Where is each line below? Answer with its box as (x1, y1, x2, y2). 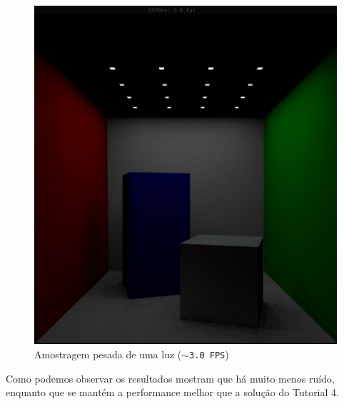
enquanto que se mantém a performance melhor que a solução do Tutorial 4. (6, 385, 339, 400)
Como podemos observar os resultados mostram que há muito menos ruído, (6, 370, 335, 385)
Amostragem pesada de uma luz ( (34, 346, 182, 361)
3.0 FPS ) (189, 346, 229, 361)
